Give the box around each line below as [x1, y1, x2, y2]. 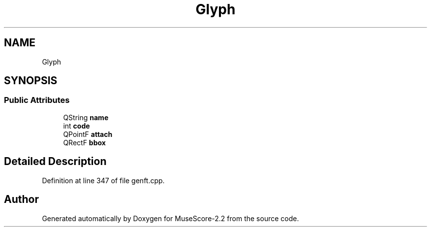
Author [4, 193, 39, 206]
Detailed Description [4, 155, 107, 168]
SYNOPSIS [4, 74, 58, 87]
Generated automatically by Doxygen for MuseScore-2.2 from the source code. [42, 214, 299, 223]
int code [63, 121, 90, 130]
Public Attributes [4, 95, 70, 105]
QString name [63, 113, 109, 122]
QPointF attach [63, 130, 113, 138]
